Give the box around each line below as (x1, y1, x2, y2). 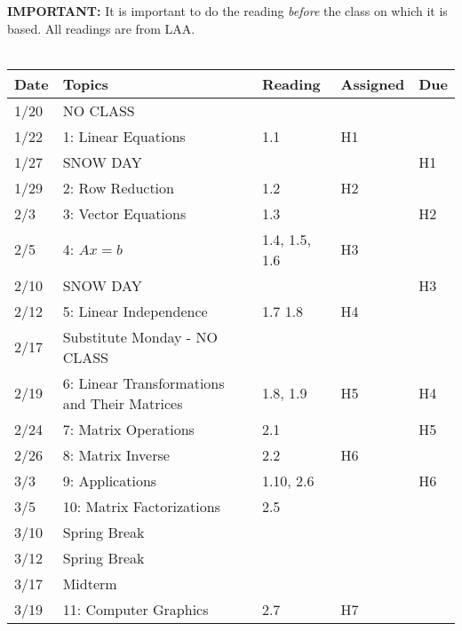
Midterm (62, 572, 117, 594)
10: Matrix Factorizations (62, 495, 220, 517)
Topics (62, 73, 108, 94)
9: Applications (62, 469, 157, 491)
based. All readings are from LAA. (7, 19, 195, 37)
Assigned (340, 73, 405, 94)
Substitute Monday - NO (62, 326, 218, 347)
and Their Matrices (62, 392, 183, 414)
